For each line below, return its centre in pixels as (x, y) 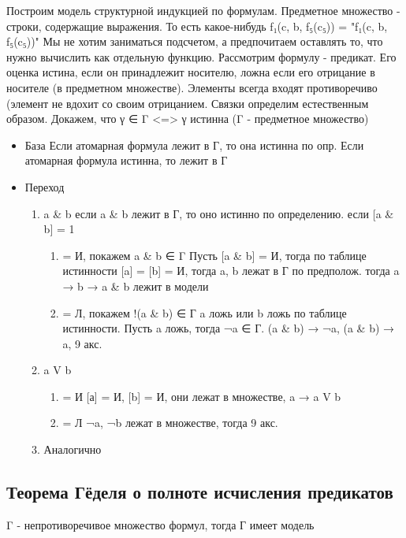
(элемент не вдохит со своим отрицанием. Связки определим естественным (188, 103)
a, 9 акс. (82, 343)
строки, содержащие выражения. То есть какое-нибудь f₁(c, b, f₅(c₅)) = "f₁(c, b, (197, 26)
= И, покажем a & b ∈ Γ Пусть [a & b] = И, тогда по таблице (214, 255)
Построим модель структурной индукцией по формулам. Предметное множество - (203, 10)
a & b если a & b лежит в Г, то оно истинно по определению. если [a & (219, 213)
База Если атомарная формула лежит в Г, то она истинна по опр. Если (194, 145)
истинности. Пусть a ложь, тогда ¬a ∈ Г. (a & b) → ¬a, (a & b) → (229, 328)
